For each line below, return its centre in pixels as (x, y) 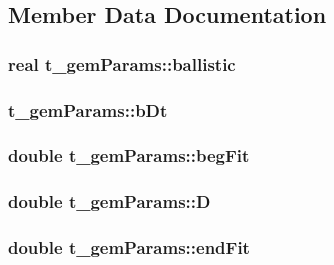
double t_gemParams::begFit (129, 155)
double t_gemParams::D (109, 201)
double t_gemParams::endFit (129, 247)
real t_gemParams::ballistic (122, 63)
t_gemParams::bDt (88, 109)
